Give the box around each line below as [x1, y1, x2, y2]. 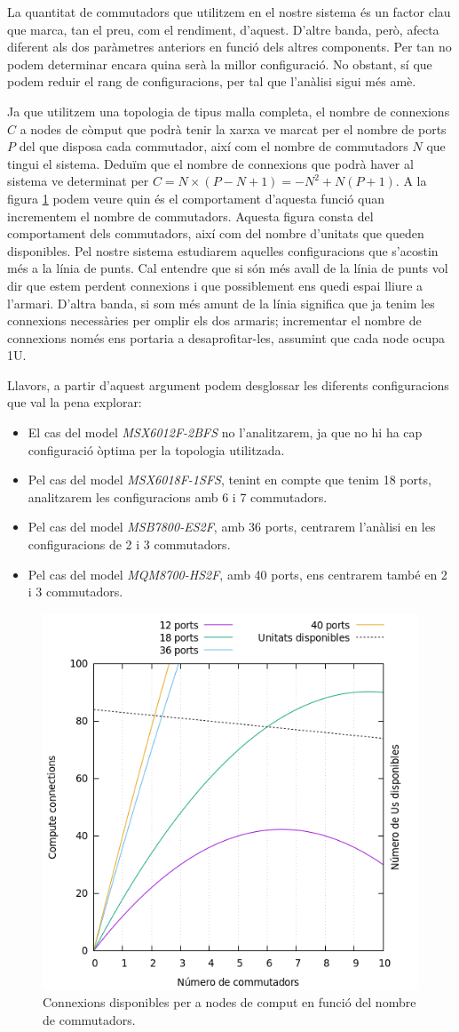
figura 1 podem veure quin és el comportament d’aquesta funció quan [7, 188, 384, 207]
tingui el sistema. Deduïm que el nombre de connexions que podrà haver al [7, 154, 414, 172]
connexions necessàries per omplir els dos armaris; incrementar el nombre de [7, 311, 422, 330]
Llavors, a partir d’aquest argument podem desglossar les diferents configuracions [7, 375, 449, 394]
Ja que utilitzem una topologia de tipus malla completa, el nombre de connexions [7, 101, 450, 120]
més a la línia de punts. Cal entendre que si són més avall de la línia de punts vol [7, 259, 448, 277]
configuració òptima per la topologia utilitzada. [28, 440, 285, 459]
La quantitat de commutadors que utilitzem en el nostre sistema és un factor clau [7, 3, 451, 20]
